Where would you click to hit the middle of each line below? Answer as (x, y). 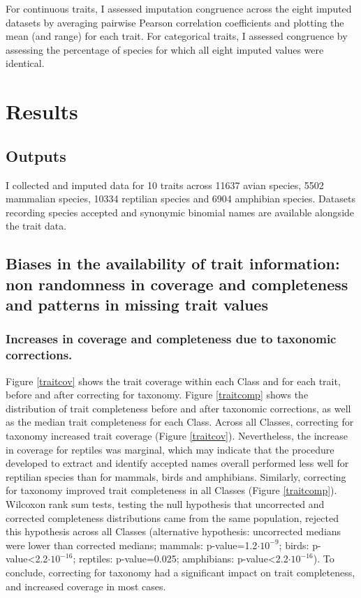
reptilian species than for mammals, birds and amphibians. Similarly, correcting (176, 476)
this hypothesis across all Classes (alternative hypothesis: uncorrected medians (174, 531)
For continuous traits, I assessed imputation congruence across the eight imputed (179, 8)
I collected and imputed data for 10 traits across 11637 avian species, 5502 (165, 185)
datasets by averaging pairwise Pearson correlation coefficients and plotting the (175, 22)
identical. (25, 63)
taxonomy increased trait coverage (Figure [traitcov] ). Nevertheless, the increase (177, 435)
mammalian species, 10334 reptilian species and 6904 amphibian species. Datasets (180, 199)
